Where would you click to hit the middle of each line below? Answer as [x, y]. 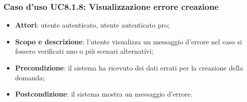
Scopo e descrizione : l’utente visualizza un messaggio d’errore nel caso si [128, 41]
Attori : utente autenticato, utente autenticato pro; [92, 25]
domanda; [30, 77]
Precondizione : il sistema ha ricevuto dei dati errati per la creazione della [129, 68]
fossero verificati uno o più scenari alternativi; [84, 51]
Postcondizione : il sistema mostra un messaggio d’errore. [104, 94]
